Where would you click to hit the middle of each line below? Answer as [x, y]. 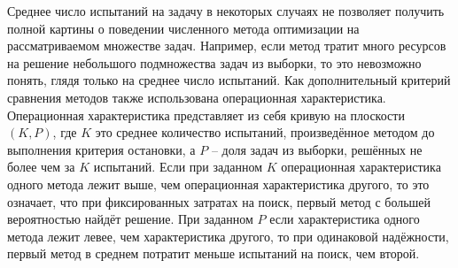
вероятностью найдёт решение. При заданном [130, 219]
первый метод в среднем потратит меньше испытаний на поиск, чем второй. [213, 253]
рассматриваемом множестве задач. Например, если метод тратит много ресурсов [227, 46]
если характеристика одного [345, 219]
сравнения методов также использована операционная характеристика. [197, 97]
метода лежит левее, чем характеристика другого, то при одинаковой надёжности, [228, 236]
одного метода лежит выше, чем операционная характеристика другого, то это [218, 184]
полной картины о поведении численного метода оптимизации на [183, 28]
